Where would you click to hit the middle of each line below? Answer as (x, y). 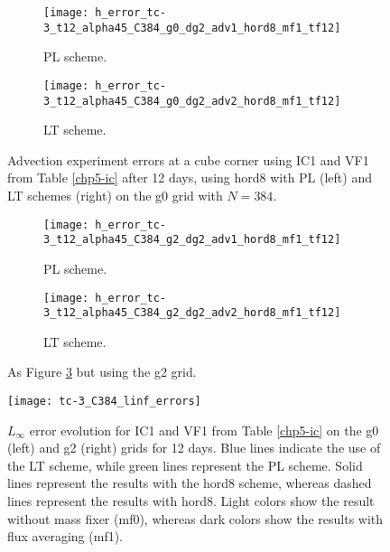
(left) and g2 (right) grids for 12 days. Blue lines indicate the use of (194, 448)
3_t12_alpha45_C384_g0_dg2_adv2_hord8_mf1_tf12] (192, 101)
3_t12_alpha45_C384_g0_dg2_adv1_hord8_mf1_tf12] (192, 28)
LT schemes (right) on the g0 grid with (115, 195)
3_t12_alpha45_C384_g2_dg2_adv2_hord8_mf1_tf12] (192, 313)
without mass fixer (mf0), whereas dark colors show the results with (195, 518)
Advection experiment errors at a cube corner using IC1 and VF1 (188, 159)
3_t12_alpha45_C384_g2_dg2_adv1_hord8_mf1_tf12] (192, 240)
